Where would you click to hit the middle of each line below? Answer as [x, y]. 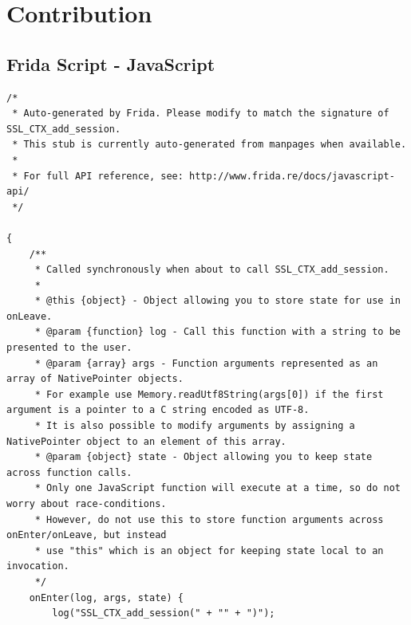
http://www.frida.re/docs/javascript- [292, 176]
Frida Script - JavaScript [111, 63]
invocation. [38, 566]
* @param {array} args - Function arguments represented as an [206, 363]
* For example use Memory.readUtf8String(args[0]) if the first [209, 394]
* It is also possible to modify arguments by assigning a [195, 426]
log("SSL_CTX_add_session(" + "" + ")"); [164, 613]
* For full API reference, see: [98, 176]
